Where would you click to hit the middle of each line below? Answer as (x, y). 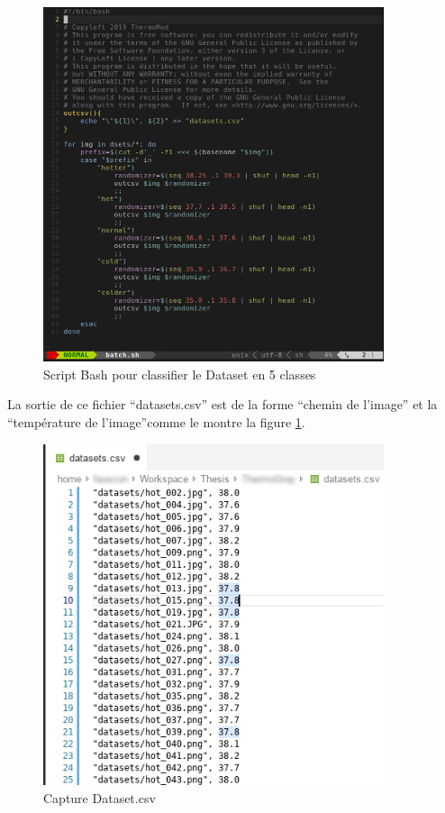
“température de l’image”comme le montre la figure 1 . (156, 422)
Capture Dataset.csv (100, 798)
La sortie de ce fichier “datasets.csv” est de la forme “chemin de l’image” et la (222, 404)
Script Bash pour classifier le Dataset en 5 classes (180, 374)
